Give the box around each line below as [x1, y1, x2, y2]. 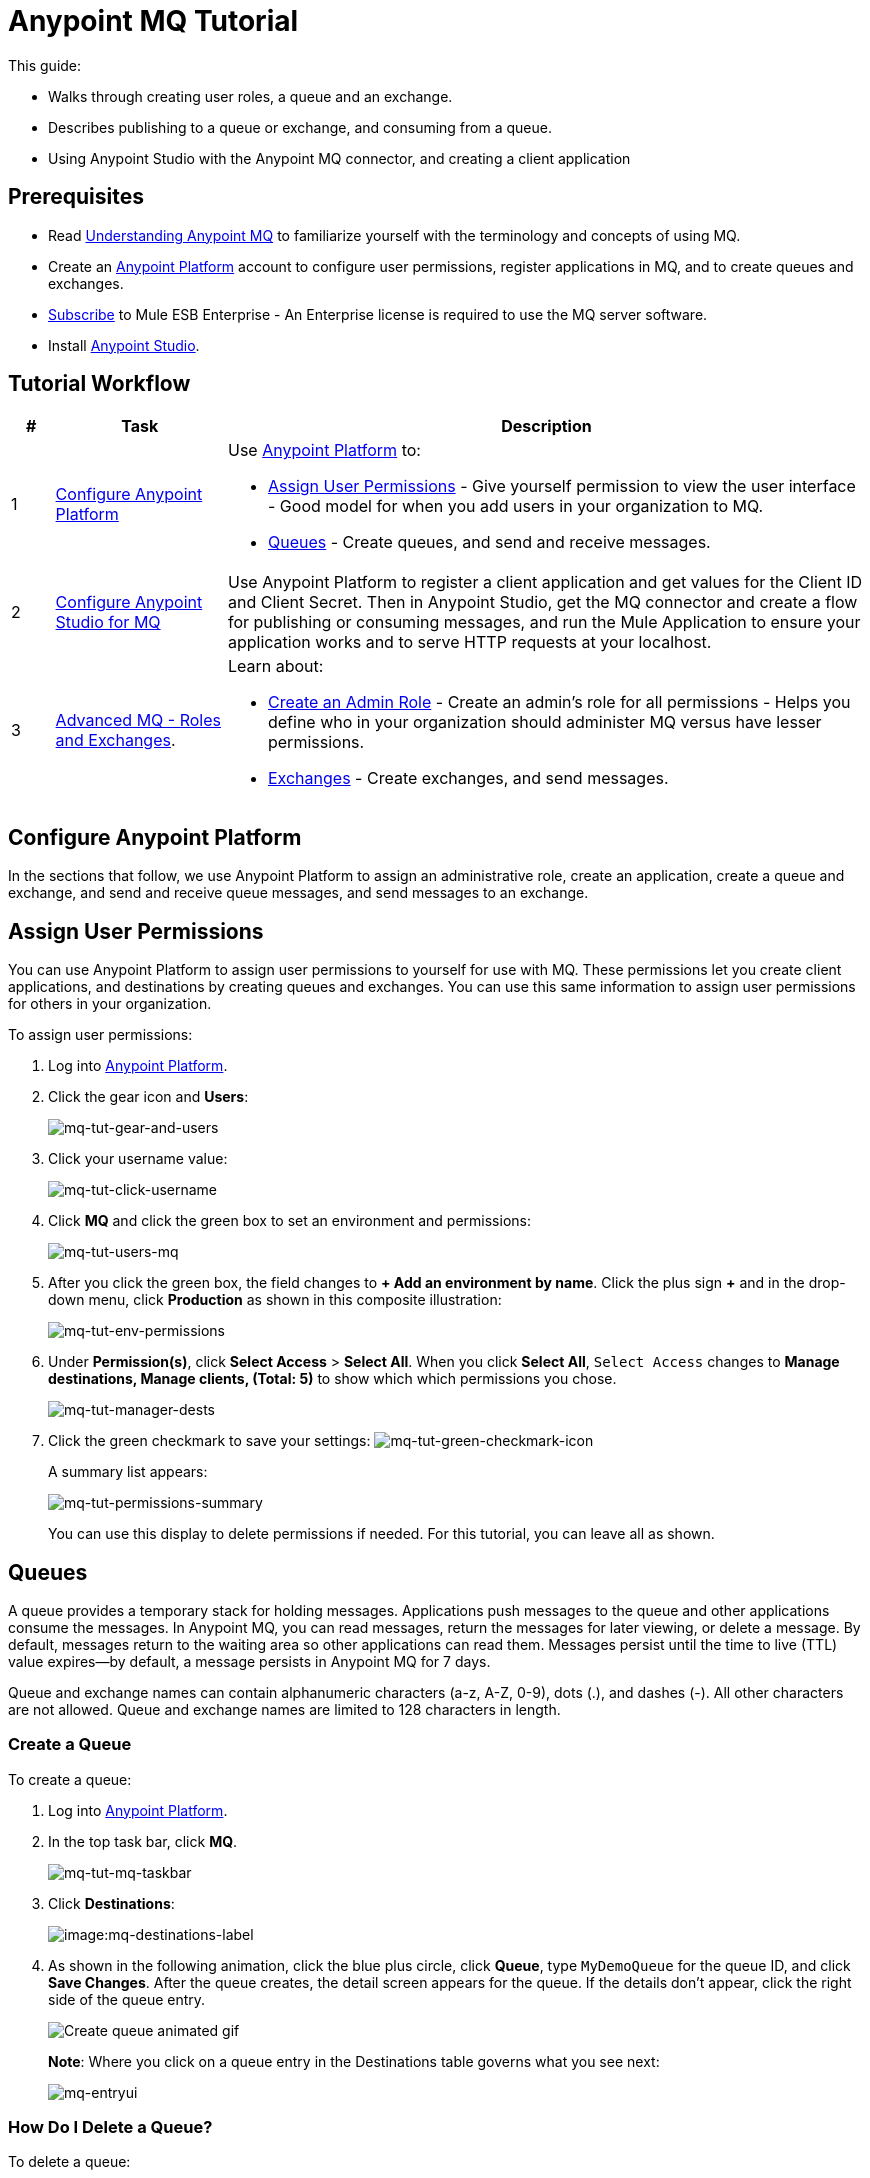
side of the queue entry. [48, 1990, 206, 2008]
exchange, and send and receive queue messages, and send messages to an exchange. [8, 884, 589, 902]
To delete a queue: [8, 2153, 131, 2171]
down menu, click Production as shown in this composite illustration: [48, 1291, 502, 1309]
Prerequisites [8, 184, 144, 210]
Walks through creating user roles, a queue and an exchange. [48, 87, 453, 105]
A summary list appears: [48, 1463, 208, 1481]
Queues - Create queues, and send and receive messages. [267, 532, 711, 553]
